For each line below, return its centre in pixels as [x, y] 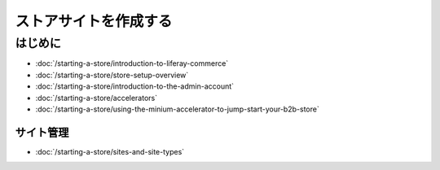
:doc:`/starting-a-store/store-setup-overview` [112, 75]
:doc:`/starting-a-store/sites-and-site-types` [110, 151]
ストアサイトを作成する [94, 21]
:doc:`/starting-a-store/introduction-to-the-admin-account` [135, 86]
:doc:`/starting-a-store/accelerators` [97, 98]
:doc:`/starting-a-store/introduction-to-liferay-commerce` [132, 63]
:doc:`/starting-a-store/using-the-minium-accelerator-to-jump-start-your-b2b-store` [177, 109]
